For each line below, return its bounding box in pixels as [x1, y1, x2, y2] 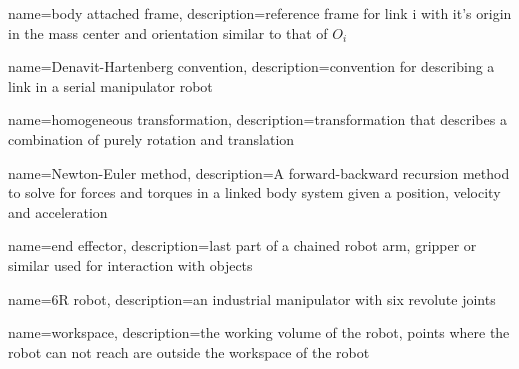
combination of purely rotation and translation [8, 128, 295, 149]
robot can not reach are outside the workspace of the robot [8, 341, 370, 362]
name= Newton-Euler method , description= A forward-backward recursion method [8, 162, 510, 183]
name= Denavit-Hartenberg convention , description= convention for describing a [8, 56, 495, 77]
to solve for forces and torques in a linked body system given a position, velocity [8, 182, 501, 203]
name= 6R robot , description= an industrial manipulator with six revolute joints [8, 288, 496, 309]
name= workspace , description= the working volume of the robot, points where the [8, 322, 510, 343]
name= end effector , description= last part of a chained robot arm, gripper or [8, 235, 477, 256]
